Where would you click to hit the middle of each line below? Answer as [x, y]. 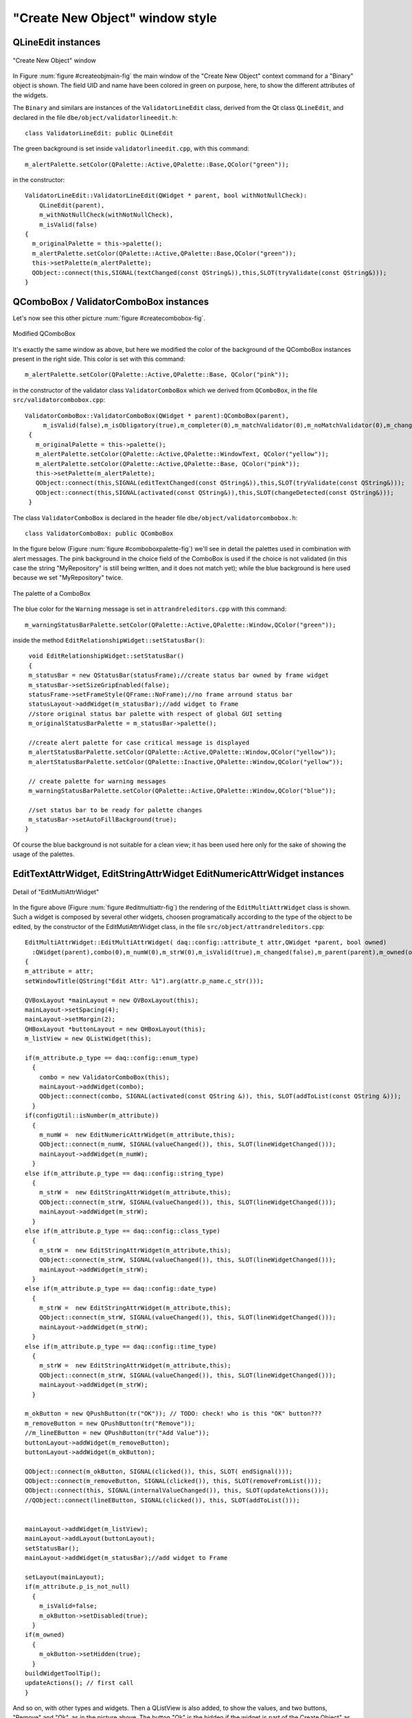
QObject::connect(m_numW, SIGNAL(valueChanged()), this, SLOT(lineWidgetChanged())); [187, 1145]
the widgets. [30, 95]
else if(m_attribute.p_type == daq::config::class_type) [123, 1231]
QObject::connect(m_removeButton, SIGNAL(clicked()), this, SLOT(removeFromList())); [173, 1481]
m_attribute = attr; [59, 971]
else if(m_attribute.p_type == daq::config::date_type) [121, 1289]
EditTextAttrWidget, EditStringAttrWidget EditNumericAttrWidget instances [179, 874]
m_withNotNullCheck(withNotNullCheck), [106, 215]
